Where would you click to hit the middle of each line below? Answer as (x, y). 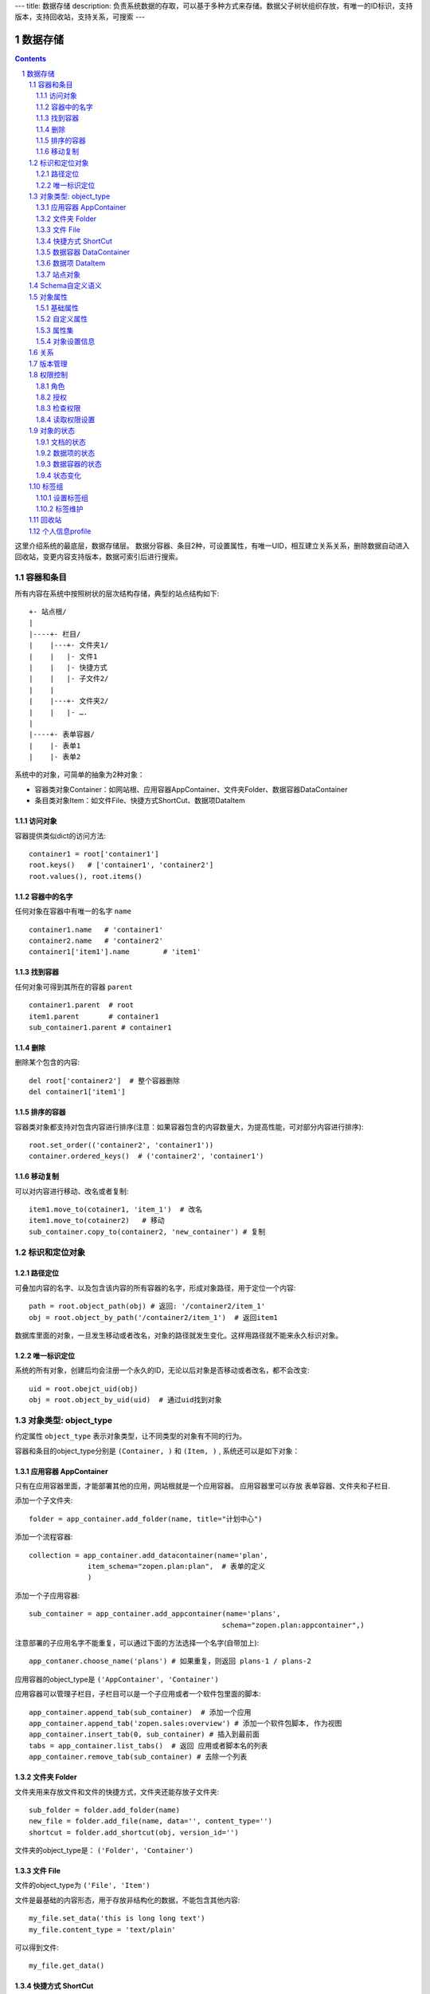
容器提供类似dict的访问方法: (61, 835)
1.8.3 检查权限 (59, 408)
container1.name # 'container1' (96, 930)
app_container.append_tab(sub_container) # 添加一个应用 (140, 1712)
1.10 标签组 (46, 487)
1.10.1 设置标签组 (63, 498)
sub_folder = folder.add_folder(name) (105, 1810)
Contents (31, 59)
